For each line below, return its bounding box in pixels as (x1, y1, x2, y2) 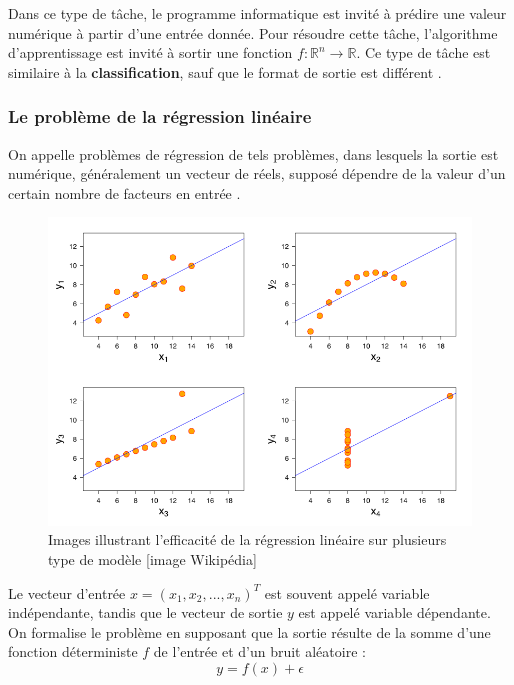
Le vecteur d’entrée (8, 582, 126, 603)
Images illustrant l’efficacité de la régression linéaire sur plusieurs (48, 529, 447, 550)
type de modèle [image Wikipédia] (48, 549, 257, 570)
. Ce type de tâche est (356, 42, 491, 63)
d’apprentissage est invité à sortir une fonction (8, 42, 293, 63)
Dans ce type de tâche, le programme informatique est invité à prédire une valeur (8, 3, 507, 23)
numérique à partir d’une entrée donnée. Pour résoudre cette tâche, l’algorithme (8, 22, 498, 43)
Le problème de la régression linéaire (8, 104, 312, 129)
